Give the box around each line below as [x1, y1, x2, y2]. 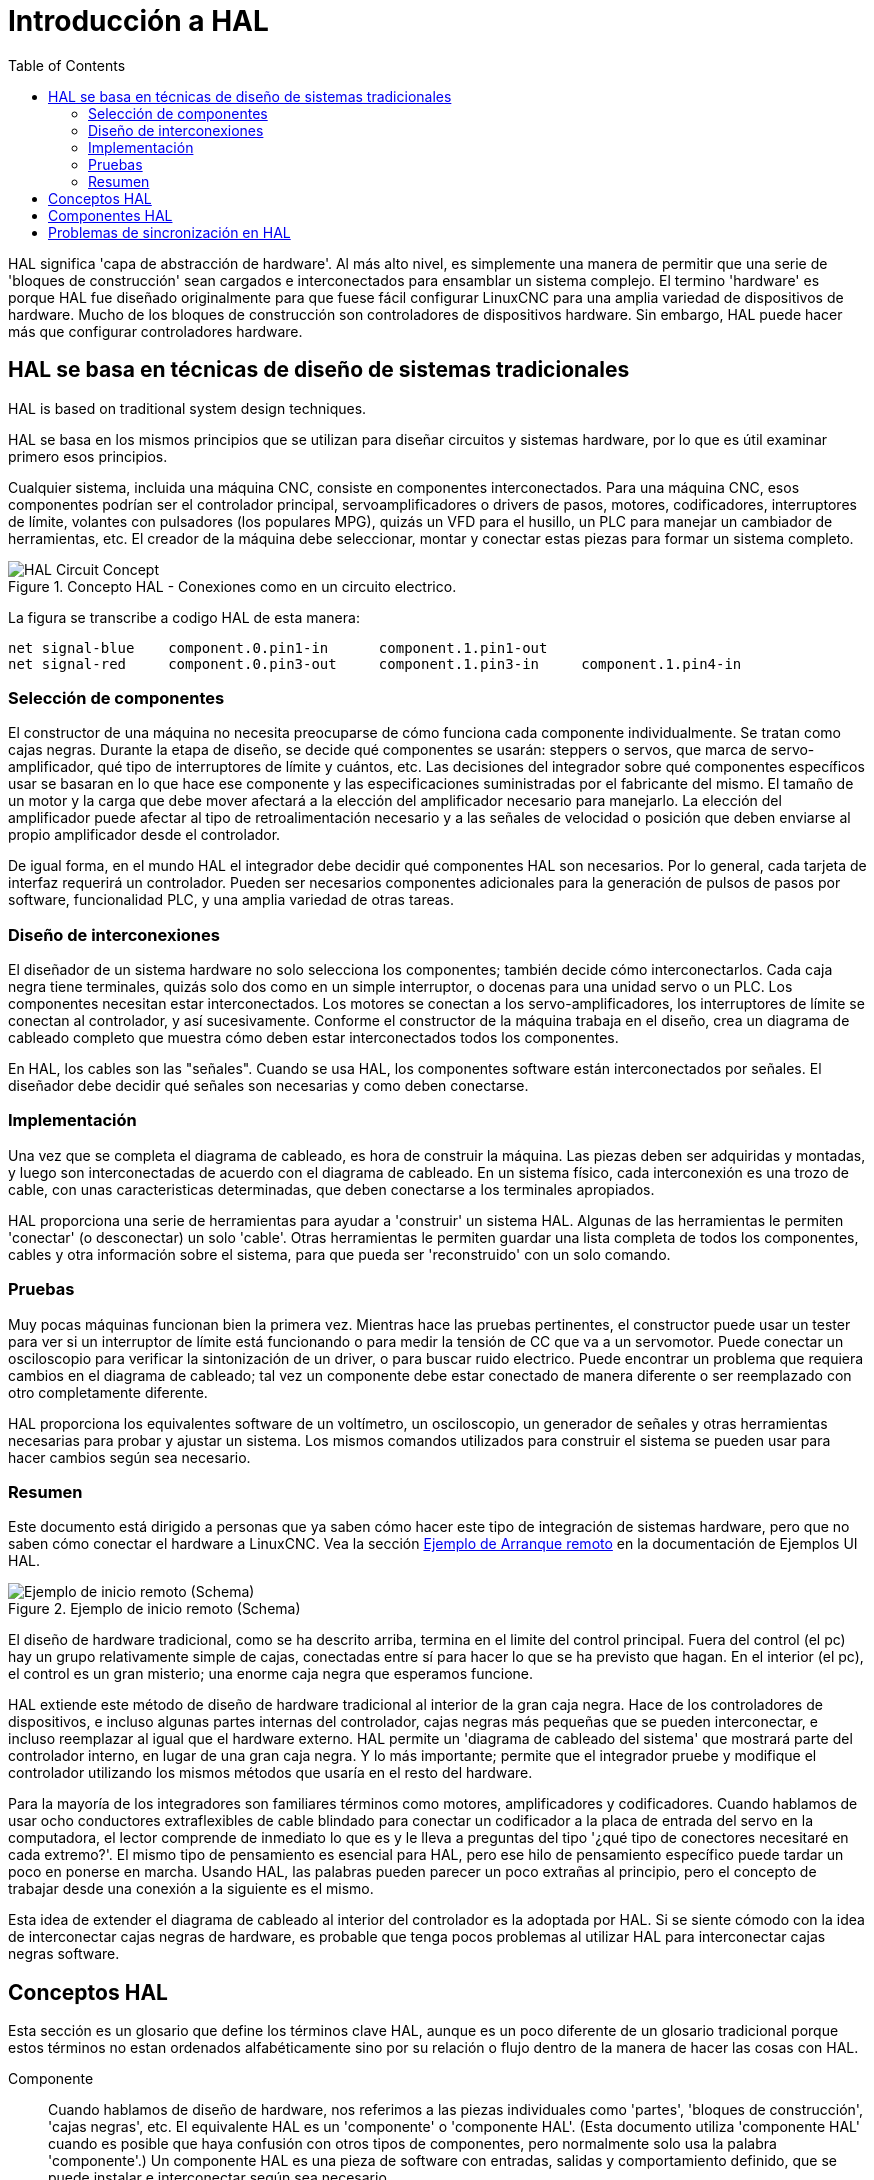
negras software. [8, 1945, 120, 1963]
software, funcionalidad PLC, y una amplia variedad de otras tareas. [8, 891, 455, 909]
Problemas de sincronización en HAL [48, 223, 291, 241]
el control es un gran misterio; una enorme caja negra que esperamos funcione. [8, 1665, 534, 1683]
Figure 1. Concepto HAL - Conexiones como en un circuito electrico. [8, 577, 457, 595]
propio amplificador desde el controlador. [8, 826, 281, 844]
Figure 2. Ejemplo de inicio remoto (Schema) [8, 1600, 301, 1618]
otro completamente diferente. [8, 1383, 208, 1401]
